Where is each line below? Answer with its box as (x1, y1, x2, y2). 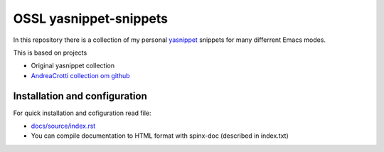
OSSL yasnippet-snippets (13, 11, 169, 26)
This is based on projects (13, 48, 87, 57)
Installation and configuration (13, 89, 147, 102)
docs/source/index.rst (31, 121, 96, 131)
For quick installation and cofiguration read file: (13, 109, 151, 117)
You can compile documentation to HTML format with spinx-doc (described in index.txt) (31, 131, 289, 140)
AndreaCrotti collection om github (31, 71, 131, 80)
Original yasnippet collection (31, 61, 115, 70)
